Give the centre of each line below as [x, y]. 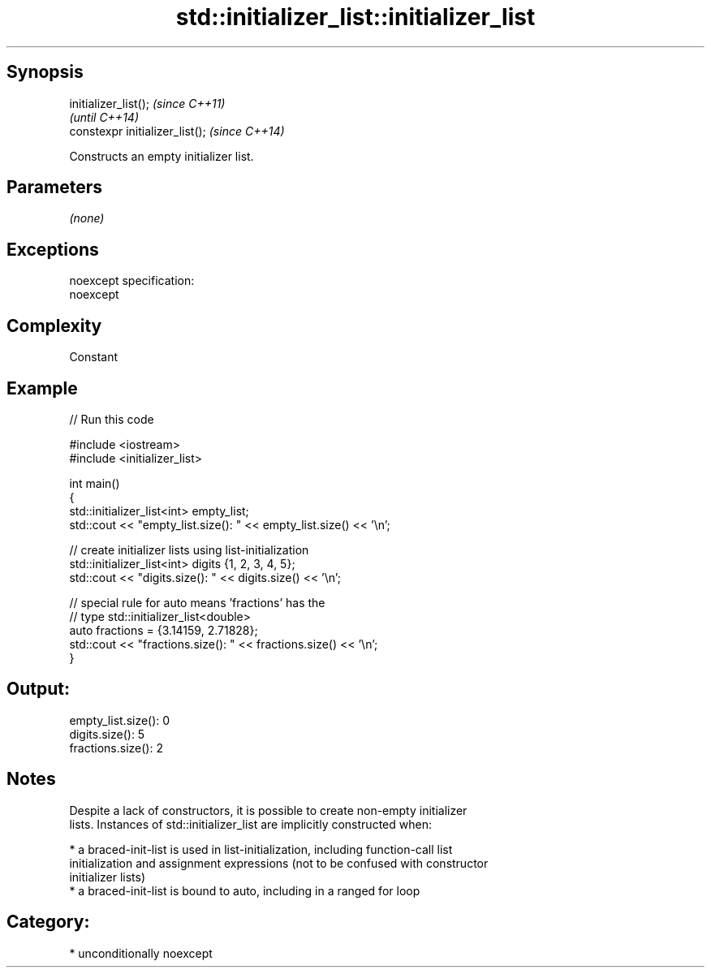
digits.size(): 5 [107, 734]
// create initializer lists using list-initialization [189, 549]
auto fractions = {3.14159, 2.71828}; [164, 630]
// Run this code [112, 419]
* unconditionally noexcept [141, 953]
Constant [94, 357]
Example [42, 388]
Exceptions [53, 249]
